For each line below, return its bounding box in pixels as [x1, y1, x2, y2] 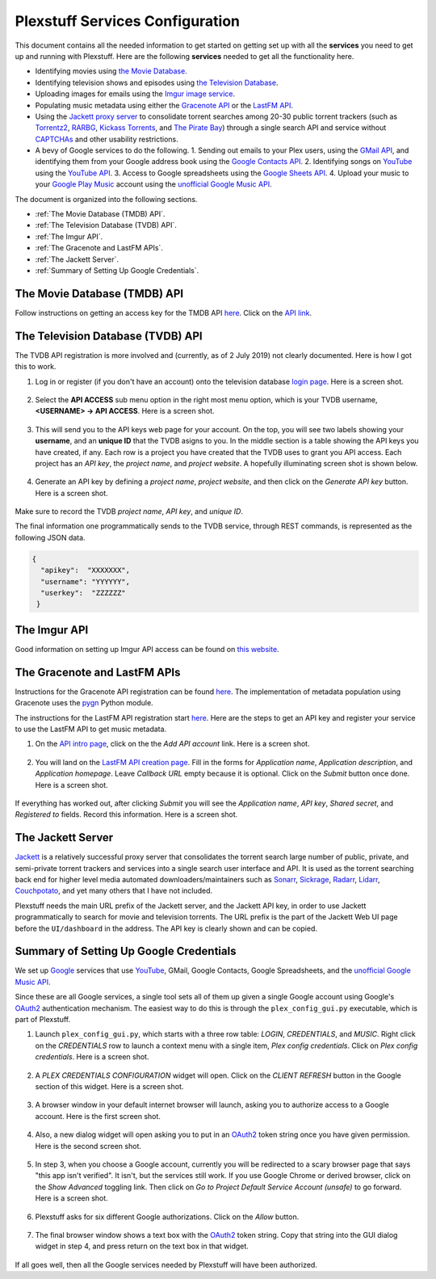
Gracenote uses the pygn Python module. [15, 698, 153, 708]
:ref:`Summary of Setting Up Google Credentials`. [35, 265, 199, 275]
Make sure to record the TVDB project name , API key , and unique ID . [15, 507, 244, 516]
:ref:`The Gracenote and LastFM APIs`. [35, 243, 163, 253]
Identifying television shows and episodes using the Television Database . [35, 78, 279, 87]
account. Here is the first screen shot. [35, 1111, 161, 1121]
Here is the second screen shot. [35, 1141, 141, 1151]
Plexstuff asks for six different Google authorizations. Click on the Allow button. [35, 1212, 300, 1222]
